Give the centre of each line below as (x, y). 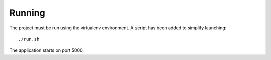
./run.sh (29, 39)
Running (27, 13)
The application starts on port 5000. (46, 50)
